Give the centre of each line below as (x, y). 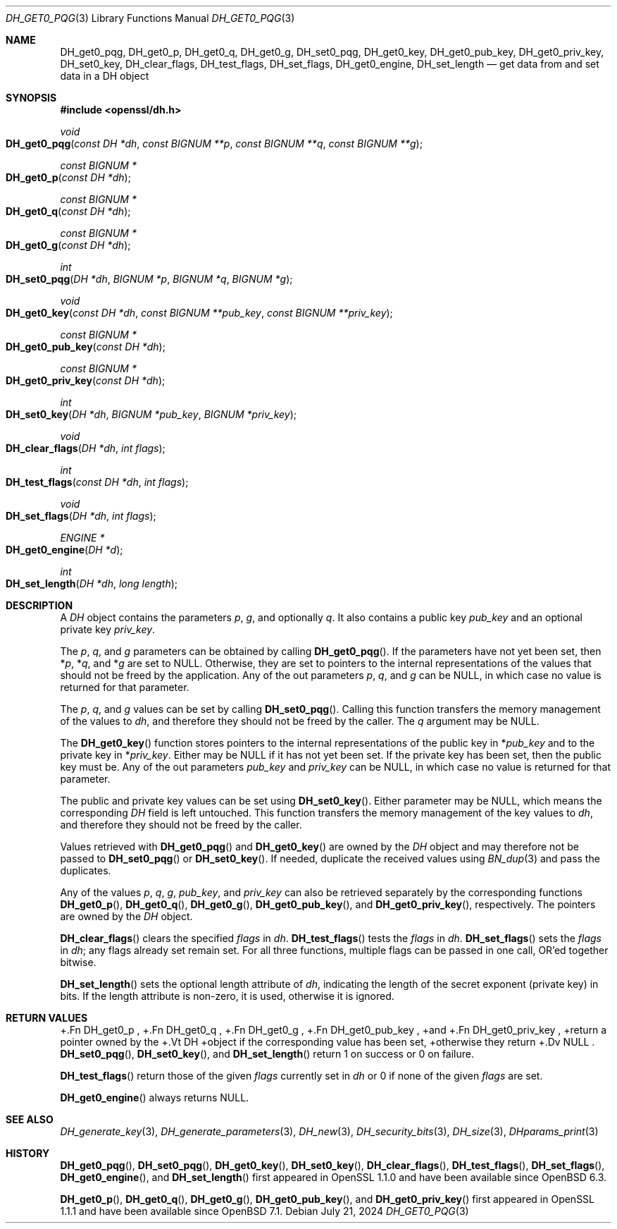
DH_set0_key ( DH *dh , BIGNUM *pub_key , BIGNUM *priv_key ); (151, 414)
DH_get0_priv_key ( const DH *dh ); (86, 380)
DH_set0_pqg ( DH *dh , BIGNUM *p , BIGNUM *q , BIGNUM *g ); (149, 279)
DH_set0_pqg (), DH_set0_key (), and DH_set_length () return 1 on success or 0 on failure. (267, 1054)
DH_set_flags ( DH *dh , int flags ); (81, 516)
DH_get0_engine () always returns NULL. (155, 1097)
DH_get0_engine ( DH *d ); (64, 550)
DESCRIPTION (39, 605)
